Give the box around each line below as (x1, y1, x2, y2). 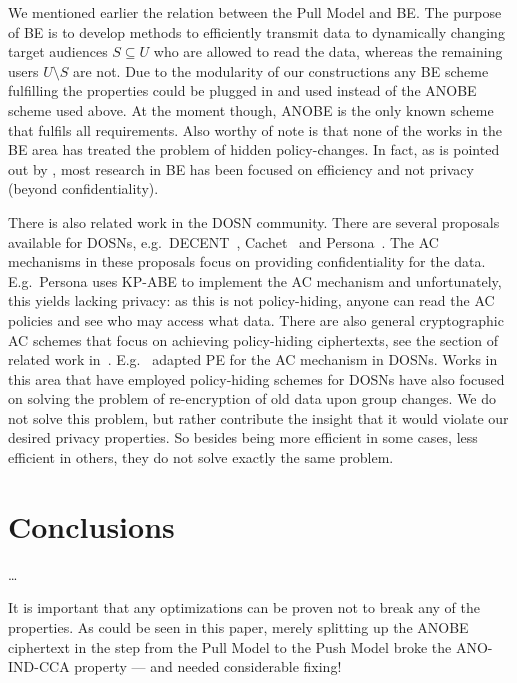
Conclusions (8, 505, 175, 546)
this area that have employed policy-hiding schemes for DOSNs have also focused (8, 368, 505, 389)
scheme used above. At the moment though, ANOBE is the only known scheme (8, 99, 494, 120)
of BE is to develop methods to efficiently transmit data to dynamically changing (8, 21, 505, 42)
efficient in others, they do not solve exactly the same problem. (8, 447, 394, 468)
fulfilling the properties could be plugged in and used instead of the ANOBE (8, 80, 477, 101)
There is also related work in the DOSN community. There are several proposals (8, 211, 500, 232)
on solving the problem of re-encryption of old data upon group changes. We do (8, 388, 497, 409)
